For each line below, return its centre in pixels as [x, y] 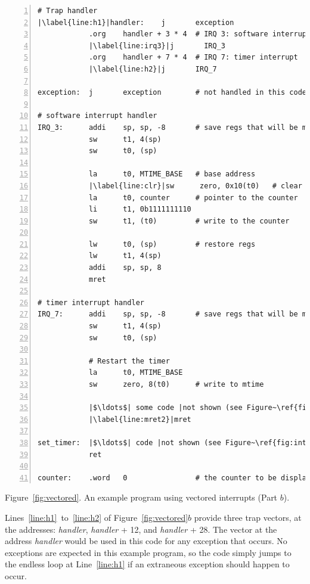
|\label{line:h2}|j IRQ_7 [153, 69]
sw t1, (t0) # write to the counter [189, 221]
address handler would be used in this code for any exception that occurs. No [146, 541]
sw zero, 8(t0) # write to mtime [176, 384]
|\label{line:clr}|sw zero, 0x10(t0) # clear [195, 186]
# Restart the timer [129, 361]
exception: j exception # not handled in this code [172, 93]
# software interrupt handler [97, 116]
